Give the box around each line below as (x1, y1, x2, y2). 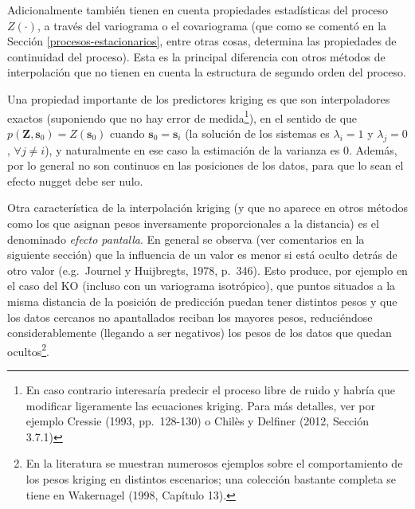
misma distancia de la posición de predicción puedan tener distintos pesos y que (7, 292, 397, 309)
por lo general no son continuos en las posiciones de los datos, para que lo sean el (7, 157, 404, 174)
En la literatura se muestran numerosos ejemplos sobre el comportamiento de (25, 455, 403, 472)
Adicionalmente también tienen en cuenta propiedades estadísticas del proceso (7, 2, 388, 18)
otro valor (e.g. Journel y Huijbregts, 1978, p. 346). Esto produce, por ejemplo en (7, 261, 408, 278)
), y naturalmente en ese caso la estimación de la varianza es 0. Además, (45, 141, 397, 158)
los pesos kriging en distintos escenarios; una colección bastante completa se (25, 470, 397, 487)
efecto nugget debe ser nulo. (7, 172, 143, 189)
